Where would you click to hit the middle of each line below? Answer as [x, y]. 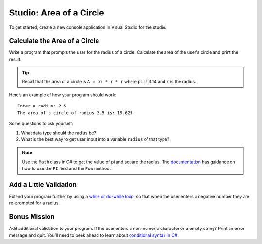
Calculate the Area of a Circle [54, 41]
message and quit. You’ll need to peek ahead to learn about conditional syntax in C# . [94, 235]
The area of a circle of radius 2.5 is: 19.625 [75, 113]
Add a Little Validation [43, 185]
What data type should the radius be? [59, 133]
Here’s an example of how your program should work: [63, 95]
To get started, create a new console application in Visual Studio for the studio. [88, 27]
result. [15, 59]
